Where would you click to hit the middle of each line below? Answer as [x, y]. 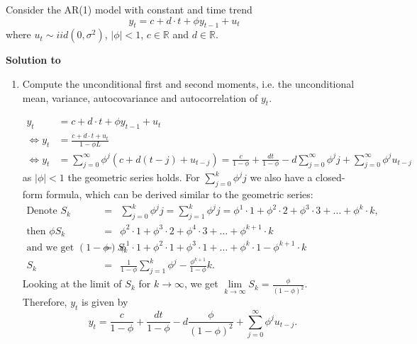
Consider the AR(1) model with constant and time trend [129, 9]
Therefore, [45, 302]
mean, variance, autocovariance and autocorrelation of [140, 97]
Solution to [33, 60]
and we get [50, 247]
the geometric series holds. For [134, 177]
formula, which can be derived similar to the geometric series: [179, 194]
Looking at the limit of [72, 283]
